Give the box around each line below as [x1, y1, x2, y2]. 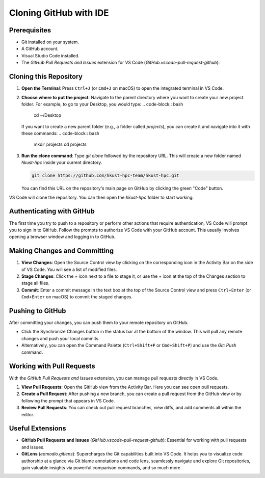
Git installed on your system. [21, 39, 79, 45]
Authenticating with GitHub [9, 207, 95, 215]
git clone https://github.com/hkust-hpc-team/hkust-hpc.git [31, 173, 180, 179]
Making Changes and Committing [9, 247, 114, 255]
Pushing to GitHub [9, 307, 66, 315]
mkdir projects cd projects [33, 141, 87, 147]
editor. [21, 411, 34, 417]
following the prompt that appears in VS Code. [21, 398, 115, 403]
